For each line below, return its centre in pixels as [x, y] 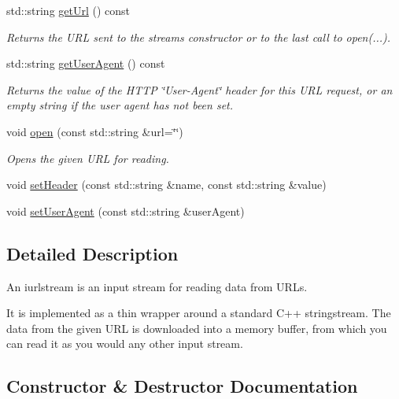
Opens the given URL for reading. [88, 158]
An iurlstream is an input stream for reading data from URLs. [157, 286]
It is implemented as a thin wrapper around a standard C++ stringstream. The [199, 313]
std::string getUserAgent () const [86, 63]
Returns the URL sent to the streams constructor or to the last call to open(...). [199, 37]
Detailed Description [92, 253]
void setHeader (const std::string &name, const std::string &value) [166, 185]
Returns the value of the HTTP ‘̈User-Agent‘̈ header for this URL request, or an [199, 89]
